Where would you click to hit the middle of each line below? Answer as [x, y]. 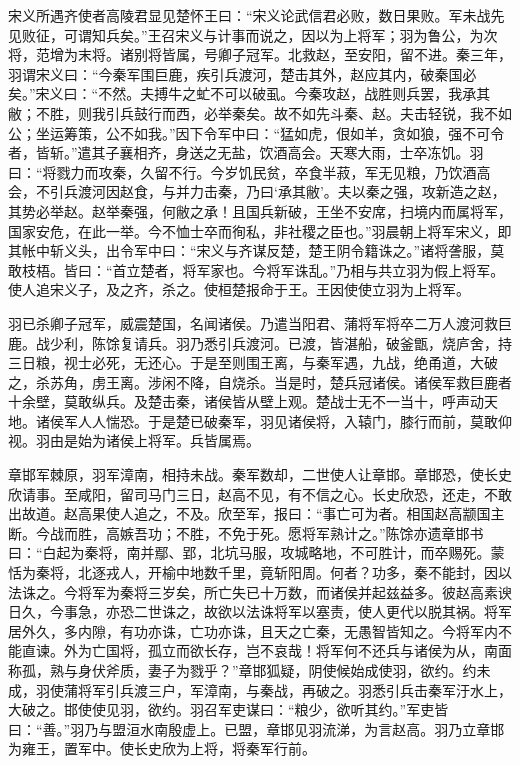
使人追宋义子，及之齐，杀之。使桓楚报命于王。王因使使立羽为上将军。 [239, 289]
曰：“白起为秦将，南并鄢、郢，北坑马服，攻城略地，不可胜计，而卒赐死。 [249, 552]
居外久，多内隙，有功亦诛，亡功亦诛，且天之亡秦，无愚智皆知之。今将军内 [253, 630]
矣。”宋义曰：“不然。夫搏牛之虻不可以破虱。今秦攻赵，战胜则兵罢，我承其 [249, 93]
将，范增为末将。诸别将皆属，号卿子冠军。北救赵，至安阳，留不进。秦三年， [260, 54]
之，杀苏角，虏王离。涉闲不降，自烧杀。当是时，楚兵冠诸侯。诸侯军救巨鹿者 [260, 381]
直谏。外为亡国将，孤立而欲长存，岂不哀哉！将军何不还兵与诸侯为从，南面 [266, 650]
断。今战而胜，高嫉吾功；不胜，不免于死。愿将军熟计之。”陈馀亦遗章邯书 [246, 532]
